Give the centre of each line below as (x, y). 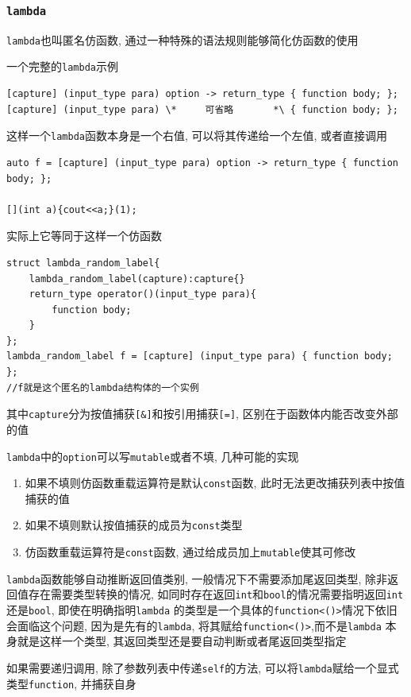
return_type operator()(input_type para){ (142, 294)
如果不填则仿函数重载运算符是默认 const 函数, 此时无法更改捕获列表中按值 (215, 483)
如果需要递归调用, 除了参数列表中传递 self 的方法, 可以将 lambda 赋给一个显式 (203, 667)
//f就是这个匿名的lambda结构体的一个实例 (103, 387)
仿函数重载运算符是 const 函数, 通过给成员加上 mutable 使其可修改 (190, 552)
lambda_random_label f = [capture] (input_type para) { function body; (200, 356)
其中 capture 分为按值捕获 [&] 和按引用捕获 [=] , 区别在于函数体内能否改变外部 (202, 414)
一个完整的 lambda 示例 (62, 66)
